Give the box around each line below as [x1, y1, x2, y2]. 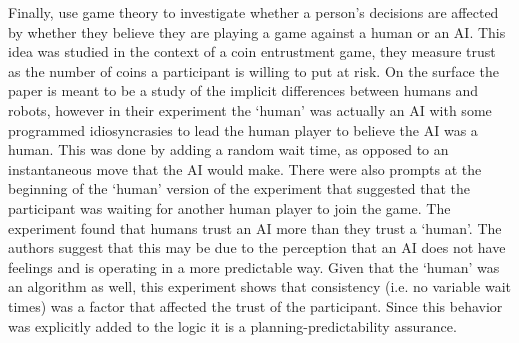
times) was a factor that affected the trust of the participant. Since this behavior [8, 295, 503, 316]
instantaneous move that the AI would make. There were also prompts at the [8, 158, 482, 179]
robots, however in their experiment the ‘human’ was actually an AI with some [8, 99, 492, 120]
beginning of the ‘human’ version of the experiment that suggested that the [8, 178, 470, 199]
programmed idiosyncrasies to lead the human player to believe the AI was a [8, 119, 478, 140]
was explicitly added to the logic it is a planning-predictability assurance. [8, 315, 457, 336]
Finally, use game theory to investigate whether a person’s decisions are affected [8, 2, 499, 22]
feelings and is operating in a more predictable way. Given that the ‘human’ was [8, 256, 500, 277]
